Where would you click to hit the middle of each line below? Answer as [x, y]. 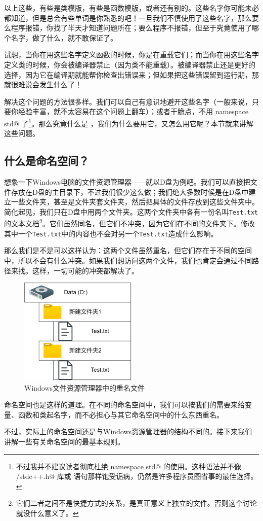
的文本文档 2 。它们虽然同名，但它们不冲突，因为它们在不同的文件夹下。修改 [129, 223]
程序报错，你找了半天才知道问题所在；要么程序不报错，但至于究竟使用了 [131, 28]
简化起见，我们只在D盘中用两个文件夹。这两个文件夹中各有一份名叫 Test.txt [131, 211]
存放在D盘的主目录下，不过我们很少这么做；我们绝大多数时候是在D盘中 [130, 192]
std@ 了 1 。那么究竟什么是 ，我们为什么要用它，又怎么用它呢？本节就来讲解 [129, 122]
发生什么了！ [60, 84]
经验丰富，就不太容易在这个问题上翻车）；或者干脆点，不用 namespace [133, 111]
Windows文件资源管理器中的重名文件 [85, 387]
